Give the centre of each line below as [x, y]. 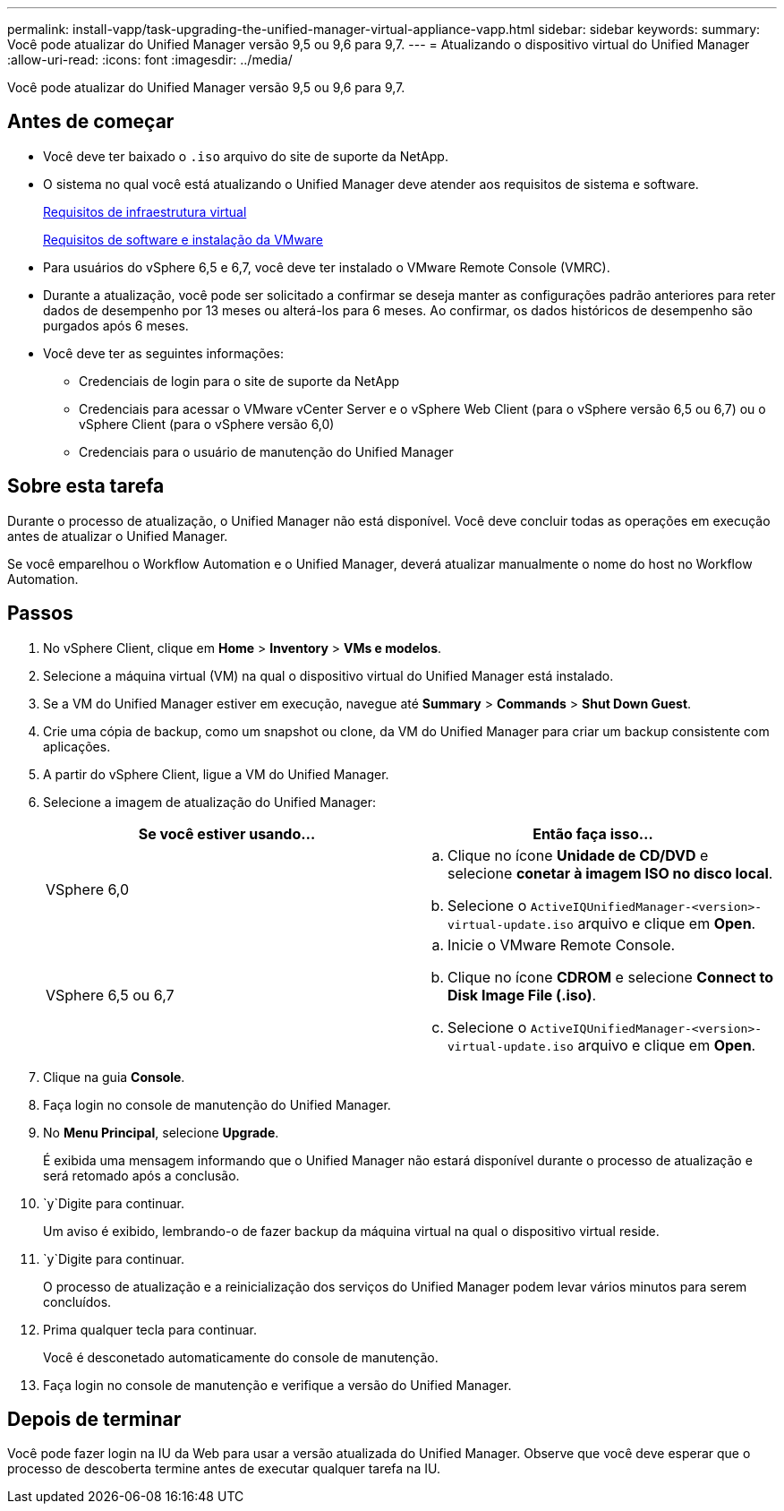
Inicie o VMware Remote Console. [562, 944]
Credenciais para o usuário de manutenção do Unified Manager [266, 451]
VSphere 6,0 [88, 889]
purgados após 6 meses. [116, 325]
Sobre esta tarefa [86, 486]
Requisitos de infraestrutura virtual [145, 211]
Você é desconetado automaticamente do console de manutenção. [241, 1357]
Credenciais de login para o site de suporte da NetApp [239, 381]
